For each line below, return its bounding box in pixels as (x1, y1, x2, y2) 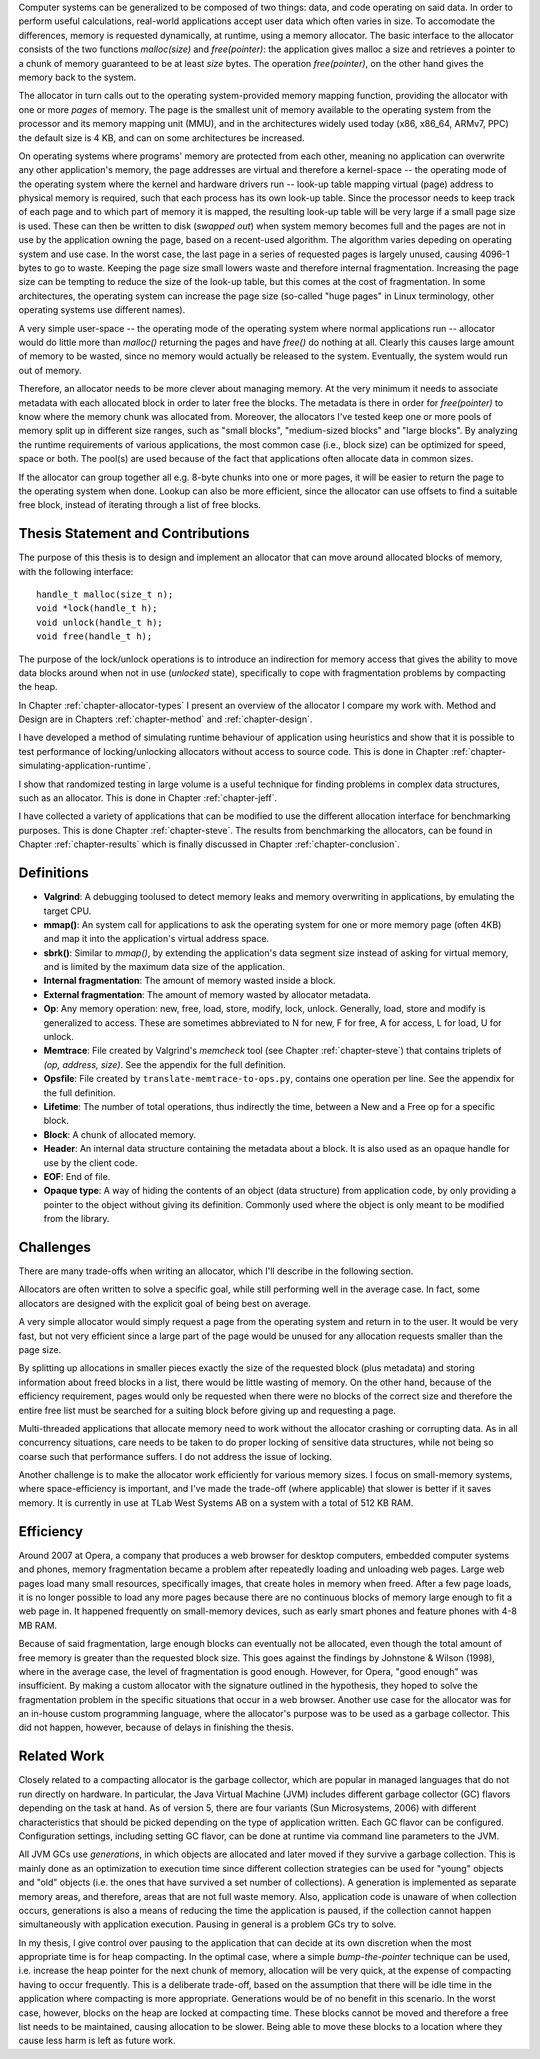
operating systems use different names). (18, 304, 186, 316)
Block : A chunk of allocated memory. (43, 1128, 197, 1140)
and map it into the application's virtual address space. (43, 933, 270, 945)
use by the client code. (43, 1156, 138, 1169)
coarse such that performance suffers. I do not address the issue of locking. (18, 1450, 332, 1462)
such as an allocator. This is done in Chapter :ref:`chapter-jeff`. (18, 792, 278, 804)
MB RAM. (18, 1619, 58, 1631)
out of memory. (18, 364, 82, 376)
